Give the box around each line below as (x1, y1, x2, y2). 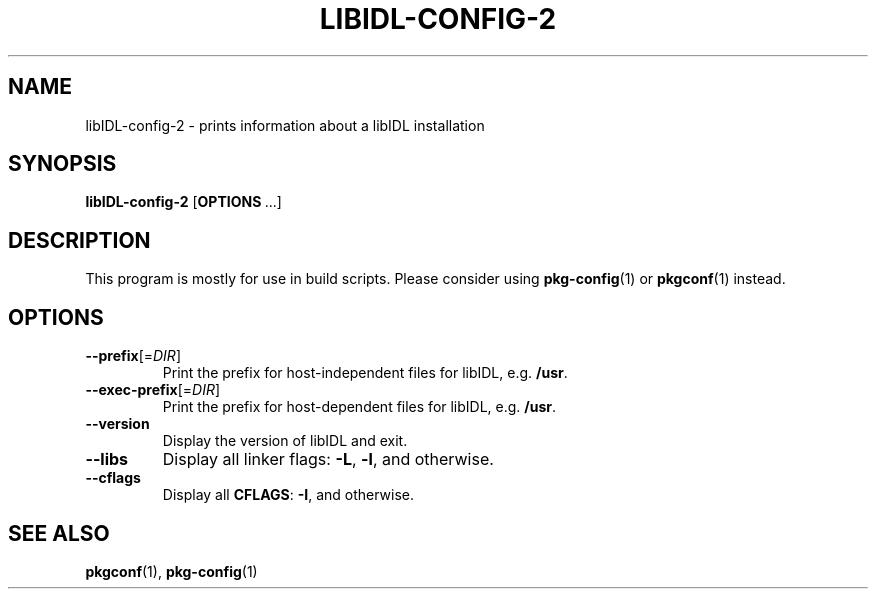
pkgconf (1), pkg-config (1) (85, 562, 258, 580)
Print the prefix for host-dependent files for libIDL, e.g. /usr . (162, 398, 557, 416)
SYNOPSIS (8, 151, 117, 177)
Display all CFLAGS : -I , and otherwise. (162, 486, 415, 504)
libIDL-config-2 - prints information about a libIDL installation (85, 116, 485, 134)
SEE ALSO (8, 520, 110, 546)
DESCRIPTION (8, 227, 151, 253)
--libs (85, 449, 129, 470)
